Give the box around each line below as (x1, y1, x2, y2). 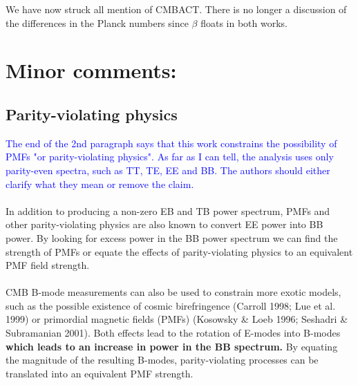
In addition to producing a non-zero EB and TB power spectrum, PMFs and (6, 203, 330, 218)
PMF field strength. (6, 258, 90, 272)
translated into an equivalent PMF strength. (6, 366, 194, 380)
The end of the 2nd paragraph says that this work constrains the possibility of (6, 135, 337, 150)
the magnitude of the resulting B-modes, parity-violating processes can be (6, 353, 319, 367)
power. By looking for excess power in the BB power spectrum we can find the (6, 230, 338, 245)
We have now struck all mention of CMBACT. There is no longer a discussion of (6, 2, 347, 16)
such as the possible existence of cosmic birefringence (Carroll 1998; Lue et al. (6, 298, 336, 312)
